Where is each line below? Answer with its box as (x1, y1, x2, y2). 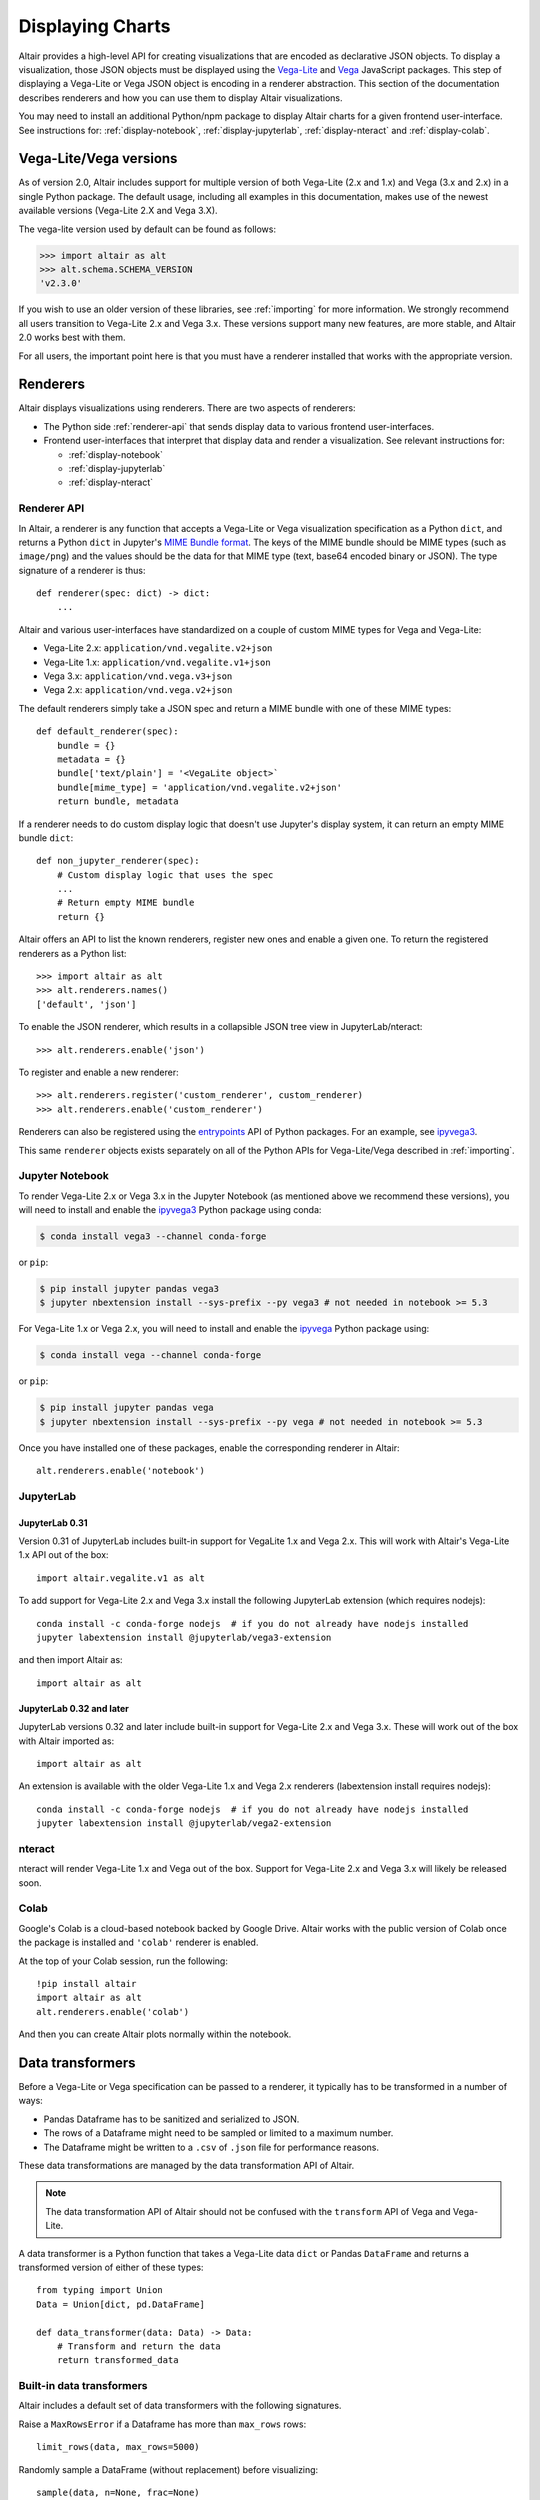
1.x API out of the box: (18, 1549, 109, 1561)
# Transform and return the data (56, 2340, 222, 2352)
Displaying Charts (18, 15, 171, 37)
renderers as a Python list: (18, 947, 127, 959)
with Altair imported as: (18, 1735, 115, 1747)
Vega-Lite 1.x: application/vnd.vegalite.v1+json (43, 656, 271, 668)
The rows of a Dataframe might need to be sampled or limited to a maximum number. (43, 2127, 394, 2139)
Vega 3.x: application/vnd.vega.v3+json (43, 670, 233, 682)
